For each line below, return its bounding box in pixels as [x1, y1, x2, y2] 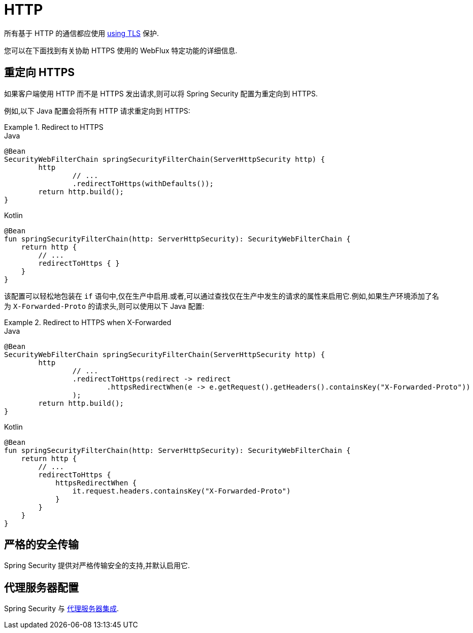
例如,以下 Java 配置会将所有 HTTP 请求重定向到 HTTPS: [4, 106, 190, 115]
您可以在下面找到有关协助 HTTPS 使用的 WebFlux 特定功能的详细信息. [4, 46, 238, 55]
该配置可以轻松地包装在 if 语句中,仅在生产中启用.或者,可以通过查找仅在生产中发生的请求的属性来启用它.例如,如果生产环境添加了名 [4, 291, 439, 300]
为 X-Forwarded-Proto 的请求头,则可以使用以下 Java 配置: [4, 301, 205, 310]
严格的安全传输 [4, 538, 79, 551]
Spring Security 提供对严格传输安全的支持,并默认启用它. [4, 561, 190, 570]
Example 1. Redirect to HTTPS [4, 122, 104, 131]
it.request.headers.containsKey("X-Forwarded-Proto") [72, 486, 291, 495]
